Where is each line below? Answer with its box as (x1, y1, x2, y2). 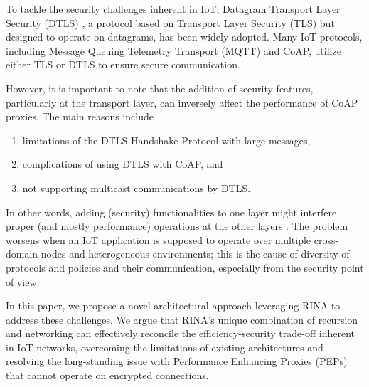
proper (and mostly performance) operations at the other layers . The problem (6, 218, 348, 233)
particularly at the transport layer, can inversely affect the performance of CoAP (6, 95, 358, 110)
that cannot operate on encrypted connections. (6, 368, 209, 383)
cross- (314, 232, 339, 247)
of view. (6, 274, 40, 289)
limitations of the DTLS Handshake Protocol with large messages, (22, 132, 311, 147)
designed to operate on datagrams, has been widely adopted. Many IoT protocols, (6, 29, 363, 44)
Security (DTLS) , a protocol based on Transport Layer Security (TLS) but (6, 15, 335, 30)
